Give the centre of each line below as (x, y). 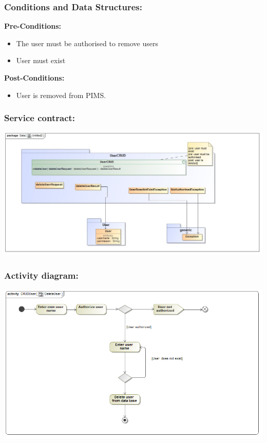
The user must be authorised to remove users (87, 43)
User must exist (41, 60)
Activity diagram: (41, 275)
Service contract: (40, 118)
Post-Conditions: (34, 78)
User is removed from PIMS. (61, 95)
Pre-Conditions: (33, 26)
